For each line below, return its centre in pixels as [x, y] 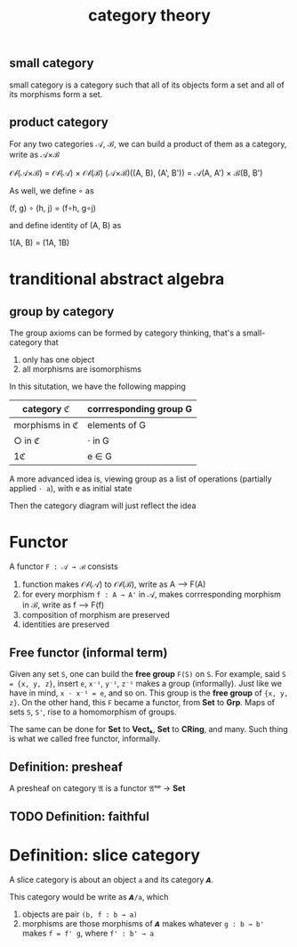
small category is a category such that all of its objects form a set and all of [147, 85]
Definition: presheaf [66, 766]
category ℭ [46, 409]
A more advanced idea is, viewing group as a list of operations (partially [141, 479]
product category [59, 122]
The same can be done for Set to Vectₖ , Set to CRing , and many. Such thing [149, 729]
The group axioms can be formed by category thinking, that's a [125, 333]
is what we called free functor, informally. [85, 739]
